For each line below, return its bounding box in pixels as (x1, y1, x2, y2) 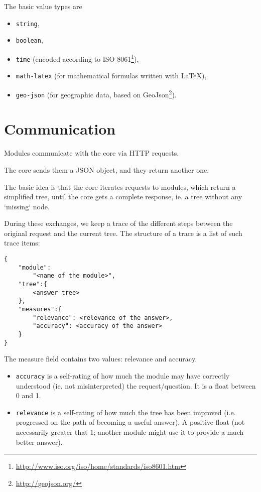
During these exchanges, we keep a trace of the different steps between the (4, 218, 233, 228)
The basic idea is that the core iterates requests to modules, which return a (4, 181, 236, 192)
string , (16, 18, 40, 28)
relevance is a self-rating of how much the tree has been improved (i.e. (16, 407, 236, 417)
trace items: (4, 237, 40, 248)
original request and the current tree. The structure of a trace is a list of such (4, 227, 242, 238)
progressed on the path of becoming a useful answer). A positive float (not (16, 417, 245, 427)
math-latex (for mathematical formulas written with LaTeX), (16, 70, 207, 81)
